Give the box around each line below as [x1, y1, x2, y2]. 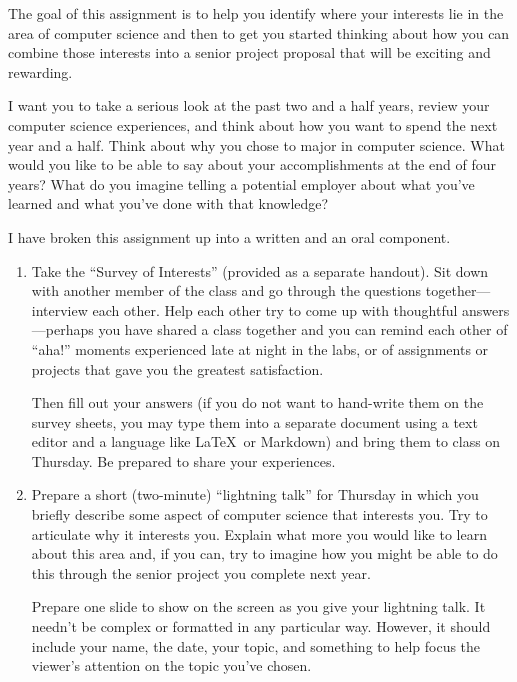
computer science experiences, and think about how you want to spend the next [8, 114, 498, 135]
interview [31, 299, 88, 320]
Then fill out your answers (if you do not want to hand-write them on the [31, 392, 484, 413]
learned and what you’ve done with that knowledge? [8, 193, 329, 214]
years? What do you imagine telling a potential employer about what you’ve [8, 173, 475, 194]
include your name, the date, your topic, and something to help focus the [31, 635, 481, 656]
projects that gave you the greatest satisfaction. [31, 358, 324, 379]
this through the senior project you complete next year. [31, 562, 371, 583]
